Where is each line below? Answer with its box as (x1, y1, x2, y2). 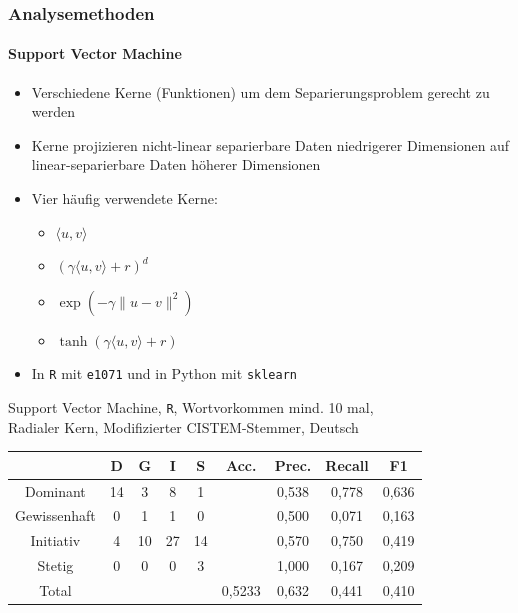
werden (31, 101, 76, 122)
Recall (325, 454, 369, 475)
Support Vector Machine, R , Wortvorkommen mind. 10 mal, (8, 397, 374, 418)
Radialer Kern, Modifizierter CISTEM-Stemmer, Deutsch (8, 416, 359, 437)
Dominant (24, 480, 86, 501)
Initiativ (30, 530, 81, 551)
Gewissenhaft (15, 505, 96, 526)
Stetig (37, 555, 74, 576)
